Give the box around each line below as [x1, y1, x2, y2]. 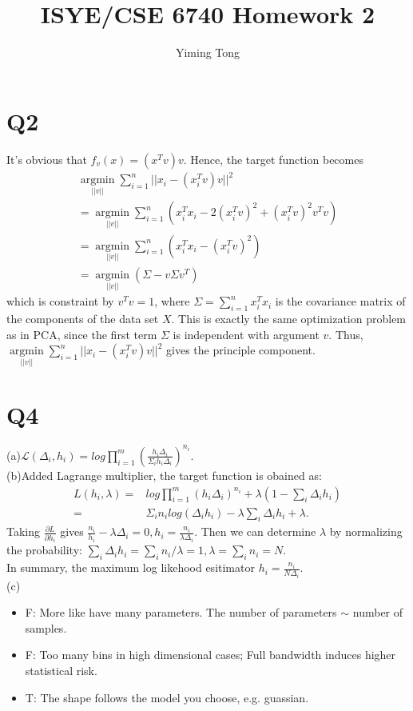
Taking [6, 523, 41, 540]
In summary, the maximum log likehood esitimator [6, 559, 255, 576]
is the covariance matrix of [275, 293, 406, 310]
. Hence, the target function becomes [183, 150, 363, 167]
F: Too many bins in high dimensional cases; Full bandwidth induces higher [25, 646, 396, 663]
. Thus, [328, 326, 363, 342]
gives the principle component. [166, 342, 316, 358]
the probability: [6, 541, 82, 558]
